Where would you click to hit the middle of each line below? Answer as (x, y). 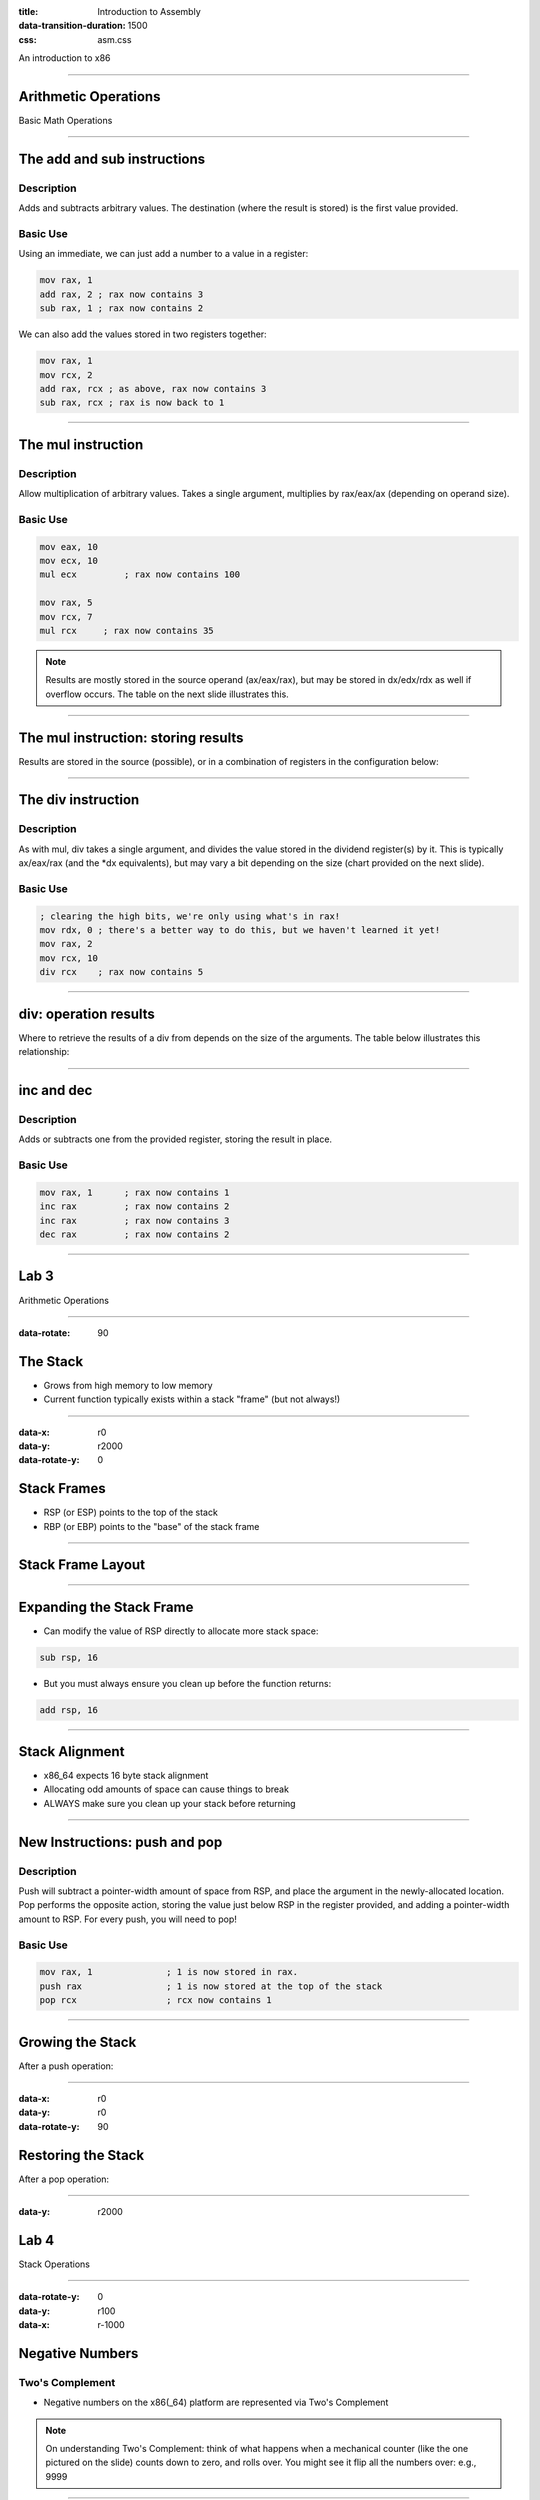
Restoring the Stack (81, 2155)
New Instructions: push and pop (120, 1841)
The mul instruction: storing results (131, 737)
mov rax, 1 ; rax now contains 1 (134, 1192)
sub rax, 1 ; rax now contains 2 (121, 308)
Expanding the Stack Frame (106, 1606)
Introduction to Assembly (149, 11)
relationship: (44, 1052)
